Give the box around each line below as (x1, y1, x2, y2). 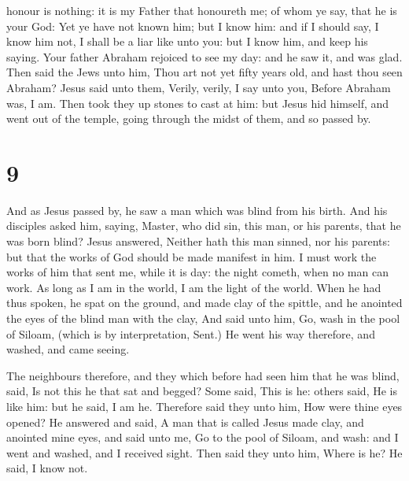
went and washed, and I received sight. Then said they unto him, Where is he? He (6, 444, 403, 461)
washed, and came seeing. (6, 341, 130, 357)
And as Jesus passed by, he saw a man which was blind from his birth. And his (6, 202, 388, 218)
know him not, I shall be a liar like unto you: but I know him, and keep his (6, 33, 368, 50)
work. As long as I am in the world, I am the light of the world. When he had (6, 279, 381, 295)
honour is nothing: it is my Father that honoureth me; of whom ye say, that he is (6, 2, 397, 18)
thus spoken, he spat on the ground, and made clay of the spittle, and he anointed (6, 294, 403, 311)
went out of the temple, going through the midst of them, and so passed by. (6, 110, 371, 127)
